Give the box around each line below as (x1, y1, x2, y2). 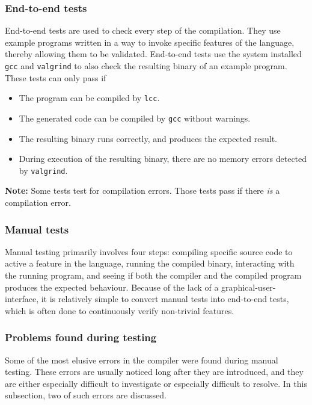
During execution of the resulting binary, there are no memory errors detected (19, 152, 307, 165)
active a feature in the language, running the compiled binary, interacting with (5, 257, 295, 270)
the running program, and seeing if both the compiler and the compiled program (5, 269, 302, 281)
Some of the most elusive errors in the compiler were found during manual (5, 353, 278, 366)
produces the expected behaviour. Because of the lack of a (5, 280, 219, 293)
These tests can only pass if (5, 71, 106, 84)
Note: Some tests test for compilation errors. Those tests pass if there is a (5, 184, 280, 197)
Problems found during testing (5, 330, 157, 345)
